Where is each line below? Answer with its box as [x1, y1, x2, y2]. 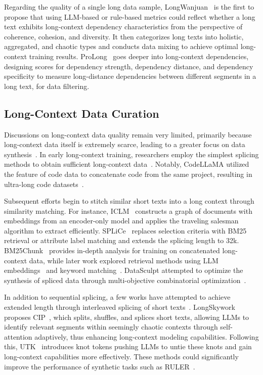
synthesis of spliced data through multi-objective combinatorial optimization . [4, 274, 246, 285]
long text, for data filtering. [4, 80, 90, 91]
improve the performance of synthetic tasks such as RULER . [4, 361, 195, 371]
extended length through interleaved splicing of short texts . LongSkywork [4, 302, 235, 312]
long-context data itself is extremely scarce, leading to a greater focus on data [4, 139, 245, 150]
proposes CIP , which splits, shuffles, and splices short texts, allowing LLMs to [4, 311, 249, 322]
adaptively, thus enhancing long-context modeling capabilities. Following [34, 331, 259, 342]
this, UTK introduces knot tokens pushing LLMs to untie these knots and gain [4, 341, 252, 352]
